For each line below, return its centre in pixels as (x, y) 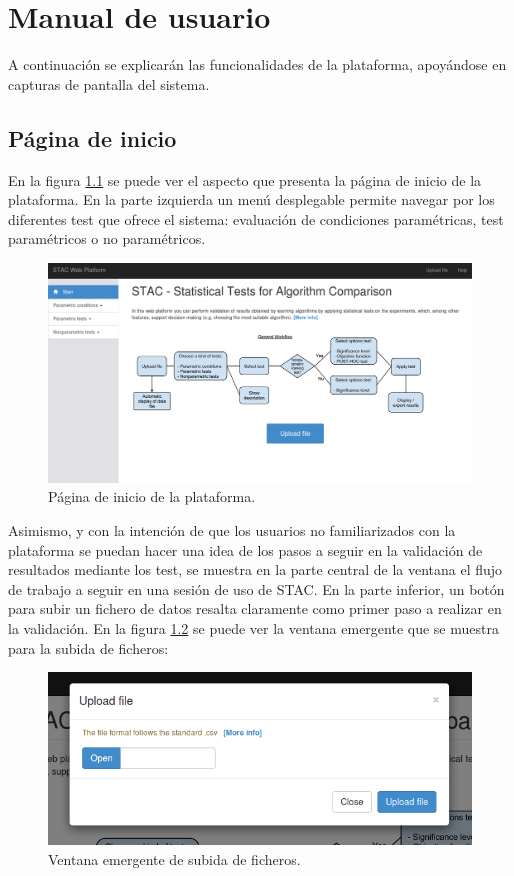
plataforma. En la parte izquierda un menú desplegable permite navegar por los (251, 199)
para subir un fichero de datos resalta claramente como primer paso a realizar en (255, 608)
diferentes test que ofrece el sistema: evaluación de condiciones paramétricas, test (256, 218)
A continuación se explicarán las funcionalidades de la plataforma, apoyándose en (257, 64)
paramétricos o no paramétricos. (107, 238)
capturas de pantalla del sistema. (109, 83)
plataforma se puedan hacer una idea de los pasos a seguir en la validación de (245, 549)
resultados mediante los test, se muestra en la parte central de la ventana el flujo (255, 569)
